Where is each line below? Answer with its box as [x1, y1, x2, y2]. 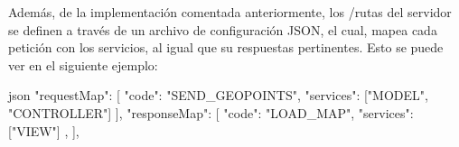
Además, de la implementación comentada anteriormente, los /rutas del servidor [8, 3, 452, 21]
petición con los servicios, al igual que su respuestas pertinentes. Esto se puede [8, 38, 444, 57]
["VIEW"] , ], [8, 121, 80, 140]
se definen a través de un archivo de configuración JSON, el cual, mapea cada [8, 20, 437, 39]
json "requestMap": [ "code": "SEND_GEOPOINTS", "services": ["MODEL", [8, 86, 428, 105]
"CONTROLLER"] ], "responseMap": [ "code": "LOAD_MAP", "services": [8, 103, 414, 122]
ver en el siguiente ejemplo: [8, 55, 158, 74]
